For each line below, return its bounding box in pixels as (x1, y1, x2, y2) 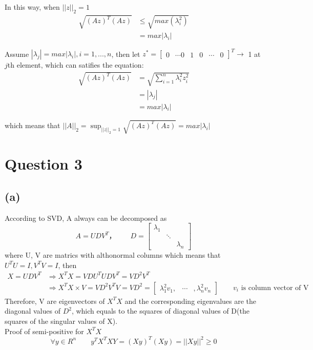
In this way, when (5, 2, 60, 12)
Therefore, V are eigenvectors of (5, 295, 105, 306)
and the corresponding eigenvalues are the (124, 295, 257, 306)
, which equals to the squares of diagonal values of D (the (71, 305, 249, 316)
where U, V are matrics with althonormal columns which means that (5, 250, 221, 260)
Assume (5, 48, 29, 59)
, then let (111, 48, 140, 59)
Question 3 (5, 153, 82, 174)
